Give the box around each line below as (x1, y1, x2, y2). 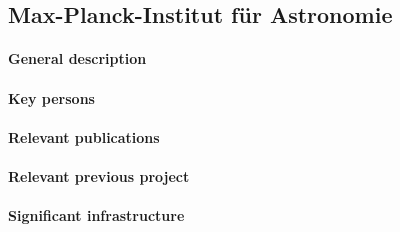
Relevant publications (8, 126, 160, 147)
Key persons (8, 87, 95, 108)
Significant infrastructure (8, 205, 185, 226)
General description (8, 48, 147, 69)
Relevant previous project (8, 165, 190, 186)
